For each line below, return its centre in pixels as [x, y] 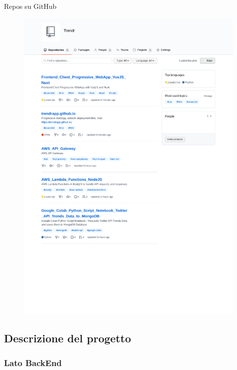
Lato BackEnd [33, 362]
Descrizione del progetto [68, 338]
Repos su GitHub [30, 6]
